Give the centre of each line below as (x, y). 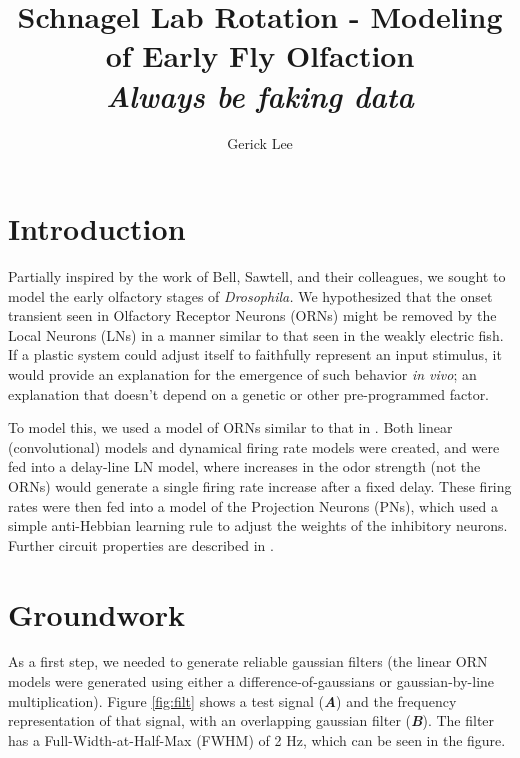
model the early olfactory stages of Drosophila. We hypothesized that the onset (250, 295)
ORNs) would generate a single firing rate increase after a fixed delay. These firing (260, 485)
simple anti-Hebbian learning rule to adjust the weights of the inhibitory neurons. (258, 525)
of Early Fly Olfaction (260, 55)
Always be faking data (260, 95)
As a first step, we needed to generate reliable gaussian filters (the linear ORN (248, 661)
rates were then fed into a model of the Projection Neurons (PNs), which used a (253, 505)
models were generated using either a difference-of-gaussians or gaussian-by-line (251, 681)
